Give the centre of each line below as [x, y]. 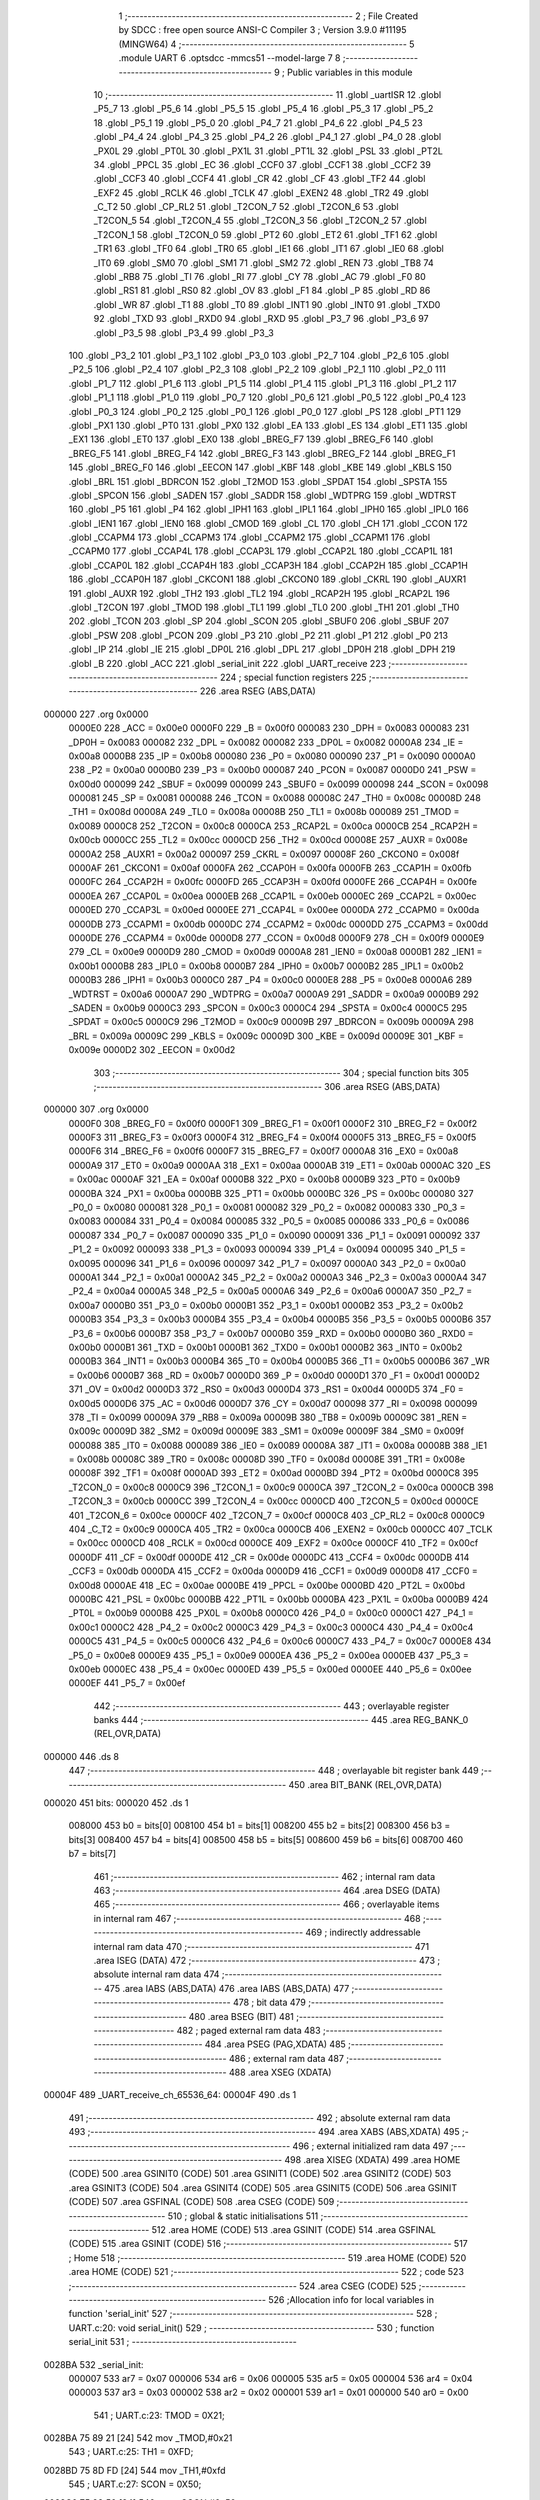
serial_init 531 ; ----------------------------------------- [182, 2342]
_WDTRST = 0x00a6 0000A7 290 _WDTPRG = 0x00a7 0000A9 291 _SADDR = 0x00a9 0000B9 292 [274, 994]
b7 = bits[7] [92, 1854]
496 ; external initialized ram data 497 [370, 2146]
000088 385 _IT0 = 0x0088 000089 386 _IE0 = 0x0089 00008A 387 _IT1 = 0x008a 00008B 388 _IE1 [278, 1445]
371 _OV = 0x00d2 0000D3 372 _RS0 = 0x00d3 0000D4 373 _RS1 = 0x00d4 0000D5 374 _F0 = [266, 1389]
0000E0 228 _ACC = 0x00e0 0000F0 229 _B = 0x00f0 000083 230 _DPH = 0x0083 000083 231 [269, 728]
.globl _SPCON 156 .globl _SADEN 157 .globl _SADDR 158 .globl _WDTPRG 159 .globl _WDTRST [262, 495]
